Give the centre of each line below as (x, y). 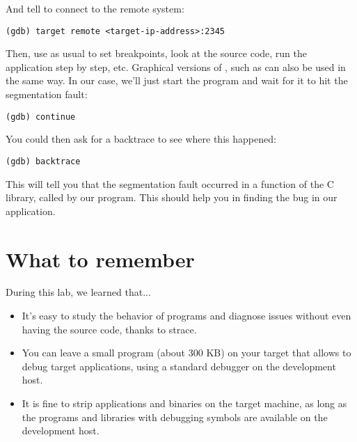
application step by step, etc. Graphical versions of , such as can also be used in (176, 66)
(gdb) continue (41, 117)
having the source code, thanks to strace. (109, 329)
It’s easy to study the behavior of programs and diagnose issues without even (187, 316)
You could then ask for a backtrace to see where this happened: (141, 139)
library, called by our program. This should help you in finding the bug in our (172, 197)
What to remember (100, 259)
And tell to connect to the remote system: (95, 8)
